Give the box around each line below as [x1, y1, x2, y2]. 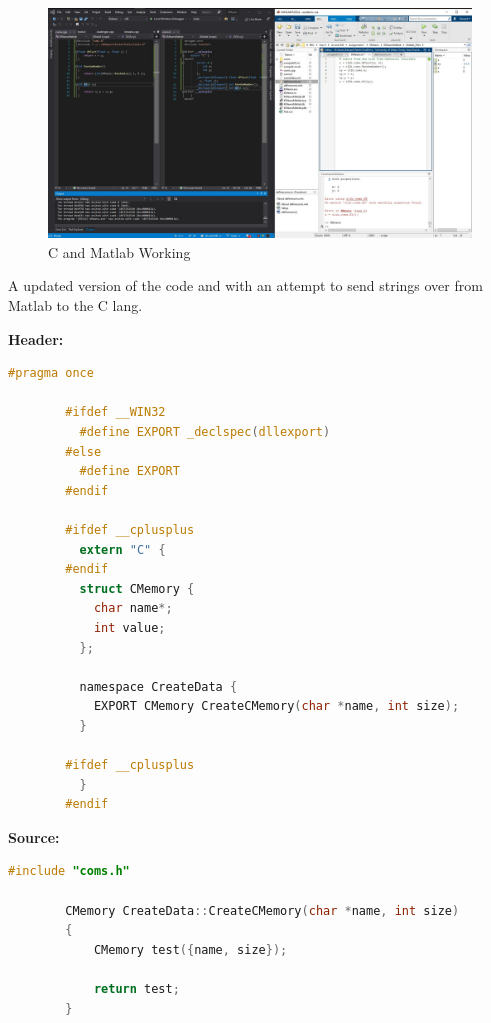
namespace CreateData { [79, 679, 238, 694]
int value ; [93, 620, 166, 635]
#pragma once [8, 366, 94, 381]
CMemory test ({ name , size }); [93, 942, 288, 957]
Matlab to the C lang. [8, 295, 143, 315]
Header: [8, 328, 64, 349]
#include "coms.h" [8, 864, 130, 879]
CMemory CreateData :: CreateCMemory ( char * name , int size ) [65, 903, 460, 918]
